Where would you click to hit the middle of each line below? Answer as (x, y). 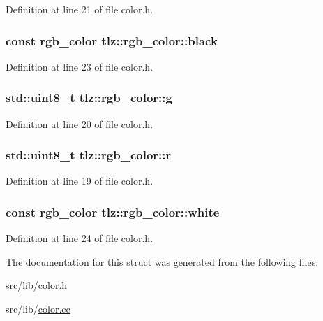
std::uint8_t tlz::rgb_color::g (89, 98)
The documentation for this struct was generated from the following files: (162, 261)
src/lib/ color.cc (38, 309)
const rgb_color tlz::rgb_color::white (113, 212)
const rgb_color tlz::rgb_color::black (112, 40)
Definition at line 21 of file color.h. (80, 9)
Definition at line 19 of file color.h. (80, 181)
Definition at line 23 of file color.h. (80, 66)
